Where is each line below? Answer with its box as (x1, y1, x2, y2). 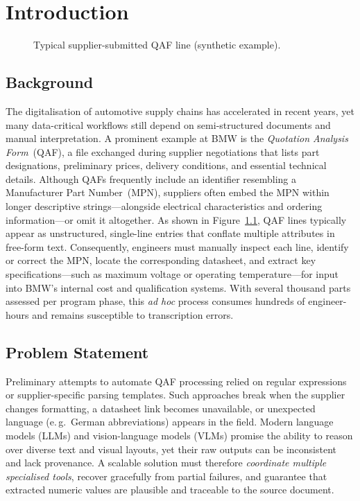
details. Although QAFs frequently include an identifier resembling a (6, 171, 297, 186)
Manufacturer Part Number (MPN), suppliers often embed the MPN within (6, 185, 329, 200)
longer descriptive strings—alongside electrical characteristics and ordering (6, 199, 323, 213)
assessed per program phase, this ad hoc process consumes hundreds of (6, 294, 305, 308)
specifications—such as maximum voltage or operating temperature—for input (6, 267, 339, 281)
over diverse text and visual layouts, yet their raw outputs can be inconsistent (6, 441, 336, 456)
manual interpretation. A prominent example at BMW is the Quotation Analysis (6, 131, 348, 146)
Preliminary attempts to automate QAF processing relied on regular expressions (6, 373, 347, 388)
